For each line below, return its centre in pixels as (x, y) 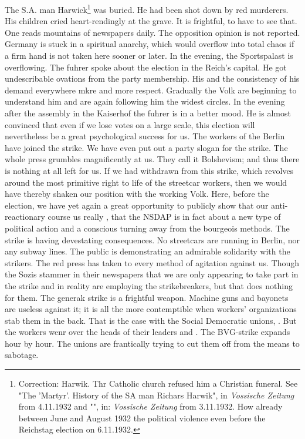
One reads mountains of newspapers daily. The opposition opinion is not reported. (152, 32)
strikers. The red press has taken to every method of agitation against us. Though (152, 262)
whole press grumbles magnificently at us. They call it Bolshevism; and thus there (152, 159)
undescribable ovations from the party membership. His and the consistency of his (152, 78)
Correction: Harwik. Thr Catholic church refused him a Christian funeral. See (158, 383)
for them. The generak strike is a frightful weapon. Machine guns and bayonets (147, 297)
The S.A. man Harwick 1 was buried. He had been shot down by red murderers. (147, 9)
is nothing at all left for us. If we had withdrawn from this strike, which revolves (149, 170)
